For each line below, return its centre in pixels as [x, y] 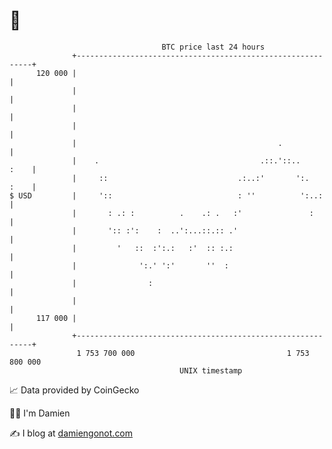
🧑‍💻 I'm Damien [40, 413]
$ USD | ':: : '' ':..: [166, 195]
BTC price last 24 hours [213, 47]
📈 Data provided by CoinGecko [74, 390]
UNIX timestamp [211, 370]
